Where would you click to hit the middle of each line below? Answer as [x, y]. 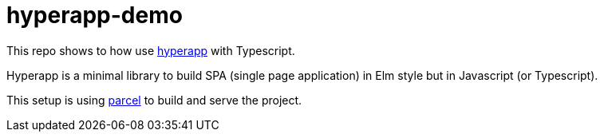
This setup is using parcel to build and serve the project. [154, 100]
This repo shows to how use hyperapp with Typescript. [151, 50]
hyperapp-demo [95, 15]
